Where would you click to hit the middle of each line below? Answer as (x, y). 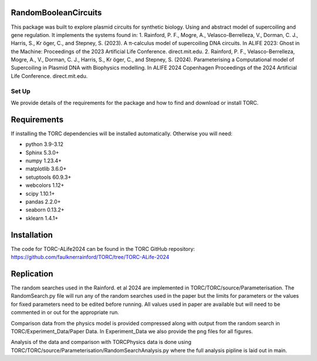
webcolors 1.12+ (45, 185)
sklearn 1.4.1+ (42, 218)
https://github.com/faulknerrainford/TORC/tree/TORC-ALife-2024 (90, 257)
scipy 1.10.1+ (40, 193)
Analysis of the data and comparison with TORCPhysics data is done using (101, 342)
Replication (32, 273)
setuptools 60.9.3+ (48, 177)
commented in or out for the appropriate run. (65, 312)
